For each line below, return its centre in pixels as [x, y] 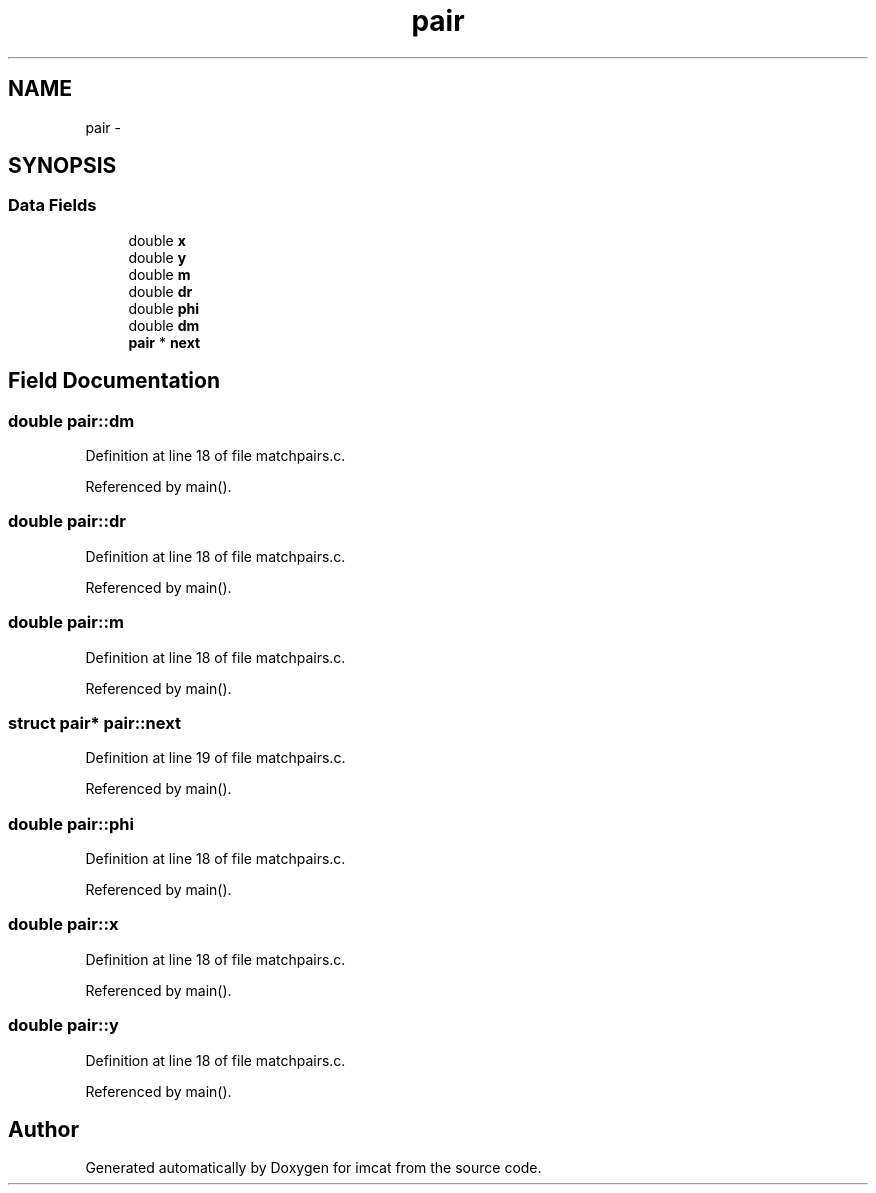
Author [43, 1129]
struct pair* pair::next [94, 722]
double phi [164, 308]
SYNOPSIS [62, 166]
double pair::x [63, 924]
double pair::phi [71, 823]
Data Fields [52, 205]
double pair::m [66, 622]
